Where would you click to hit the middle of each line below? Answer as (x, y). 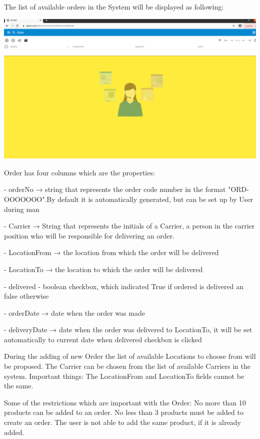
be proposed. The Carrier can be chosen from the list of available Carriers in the (127, 366)
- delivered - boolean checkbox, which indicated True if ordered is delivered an (124, 286)
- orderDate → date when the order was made (74, 312)
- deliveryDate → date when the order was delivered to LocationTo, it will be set (128, 330)
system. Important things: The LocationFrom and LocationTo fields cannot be (124, 376)
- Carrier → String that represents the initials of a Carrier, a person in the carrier (129, 226)
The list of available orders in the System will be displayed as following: (114, 7)
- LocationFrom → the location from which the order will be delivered (111, 252)
